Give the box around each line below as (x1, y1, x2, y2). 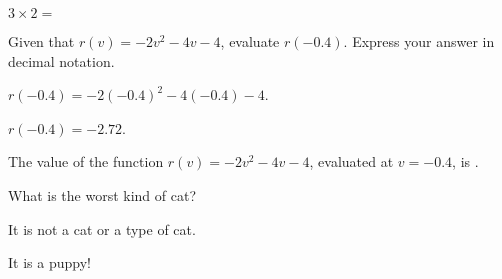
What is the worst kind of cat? (8, 184, 197, 205)
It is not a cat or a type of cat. (8, 218, 196, 239)
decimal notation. (8, 50, 115, 71)
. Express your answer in (343, 31, 495, 51)
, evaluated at (309, 151, 394, 172)
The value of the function (8, 151, 164, 172)
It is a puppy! (8, 252, 91, 273)
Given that (8, 31, 75, 51)
